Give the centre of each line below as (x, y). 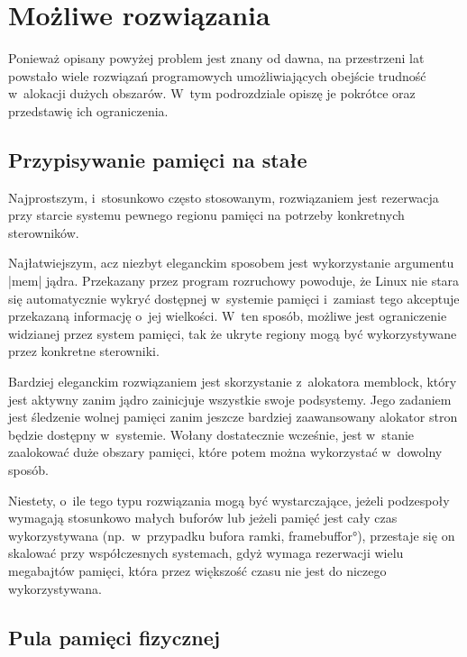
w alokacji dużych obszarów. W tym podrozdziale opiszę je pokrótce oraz (212, 93)
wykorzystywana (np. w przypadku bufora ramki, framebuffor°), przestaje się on (232, 535)
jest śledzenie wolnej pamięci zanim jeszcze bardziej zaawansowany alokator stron (233, 417)
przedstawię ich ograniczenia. (88, 110)
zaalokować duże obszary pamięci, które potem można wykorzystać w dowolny (225, 452)
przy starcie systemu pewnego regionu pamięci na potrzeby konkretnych (206, 215)
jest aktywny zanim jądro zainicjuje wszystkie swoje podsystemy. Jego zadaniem (230, 399)
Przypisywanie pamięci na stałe (158, 159)
